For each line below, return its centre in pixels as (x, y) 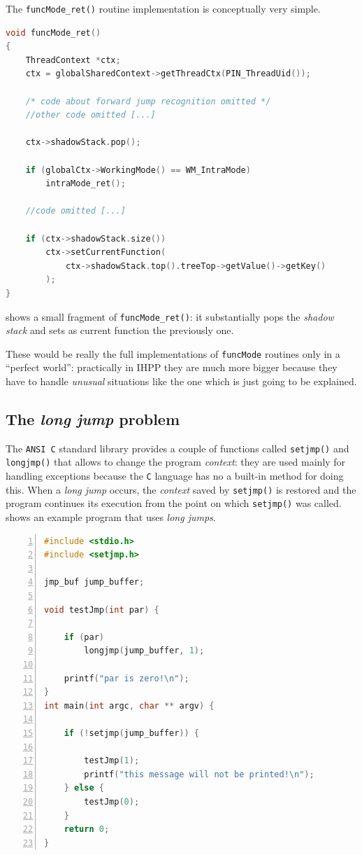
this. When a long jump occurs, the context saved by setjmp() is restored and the (181, 489)
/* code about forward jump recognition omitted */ (148, 101)
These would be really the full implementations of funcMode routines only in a (173, 353)
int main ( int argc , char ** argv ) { (129, 705)
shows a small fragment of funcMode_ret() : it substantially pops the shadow (170, 316)
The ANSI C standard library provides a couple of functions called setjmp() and (178, 448)
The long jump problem (93, 419)
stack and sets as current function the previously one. (120, 330)
